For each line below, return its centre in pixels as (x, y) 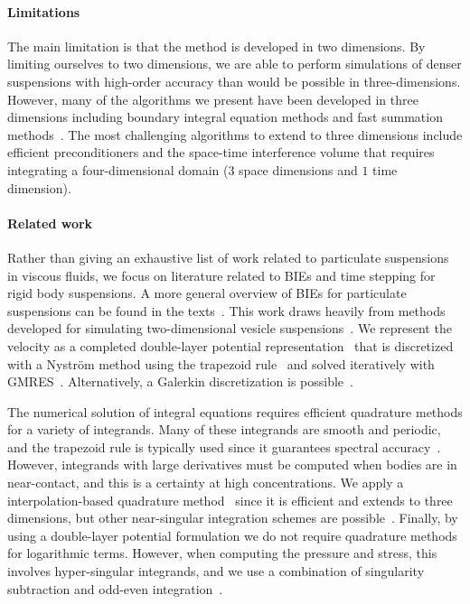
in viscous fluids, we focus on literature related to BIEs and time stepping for (221, 275)
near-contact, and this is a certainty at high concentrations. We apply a (206, 483)
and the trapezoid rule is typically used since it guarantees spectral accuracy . (224, 446)
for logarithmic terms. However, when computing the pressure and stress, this (222, 553)
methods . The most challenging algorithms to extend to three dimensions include (235, 134)
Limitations (44, 11)
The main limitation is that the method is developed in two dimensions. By (216, 46)
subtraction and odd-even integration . (115, 588)
